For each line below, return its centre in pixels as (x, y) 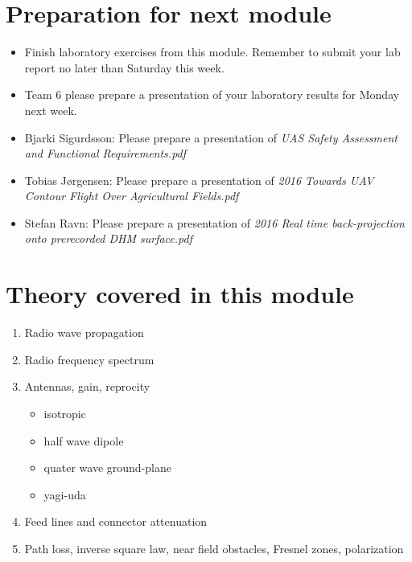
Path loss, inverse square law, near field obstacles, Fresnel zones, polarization (214, 548)
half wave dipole (84, 440)
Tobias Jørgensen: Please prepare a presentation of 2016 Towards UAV (199, 180)
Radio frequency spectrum (89, 359)
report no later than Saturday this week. (124, 67)
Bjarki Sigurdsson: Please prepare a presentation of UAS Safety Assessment (211, 137)
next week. (51, 110)
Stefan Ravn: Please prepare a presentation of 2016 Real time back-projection (214, 222)
